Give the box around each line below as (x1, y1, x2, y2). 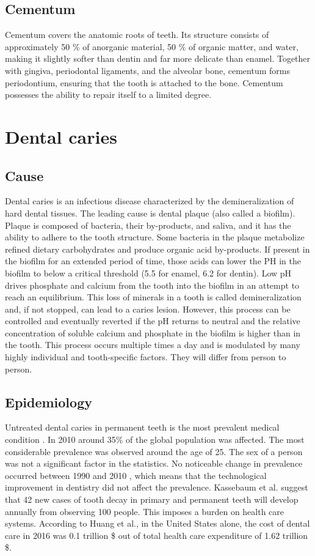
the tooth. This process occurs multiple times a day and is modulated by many (5, 338, 300, 351)
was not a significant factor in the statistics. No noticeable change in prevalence (5, 457, 303, 470)
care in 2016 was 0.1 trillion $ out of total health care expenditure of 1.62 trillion (5, 528, 308, 541)
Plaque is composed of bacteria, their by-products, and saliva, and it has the (5, 218, 291, 231)
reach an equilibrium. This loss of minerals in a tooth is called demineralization (5, 291, 302, 303)
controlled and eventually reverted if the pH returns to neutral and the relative (5, 314, 300, 327)
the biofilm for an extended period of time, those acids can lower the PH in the (5, 254, 302, 267)
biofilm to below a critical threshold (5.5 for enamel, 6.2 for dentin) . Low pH (5, 266, 292, 279)
